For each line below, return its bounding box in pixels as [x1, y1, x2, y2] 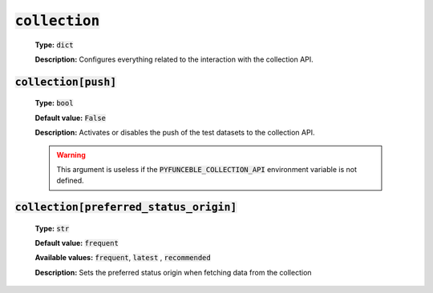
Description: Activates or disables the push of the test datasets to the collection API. [34, 128, 315, 138]
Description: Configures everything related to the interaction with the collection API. [34, 54, 314, 64]
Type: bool [34, 98, 74, 108]
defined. [56, 176, 84, 186]
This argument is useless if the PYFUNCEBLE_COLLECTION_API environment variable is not [56, 164, 357, 174]
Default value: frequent [34, 239, 119, 248]
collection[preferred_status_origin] [14, 201, 237, 214]
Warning [56, 150, 86, 159]
